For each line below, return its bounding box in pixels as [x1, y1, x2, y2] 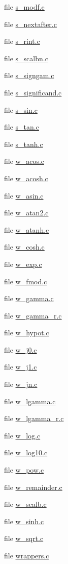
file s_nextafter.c [4, 18, 57, 29]
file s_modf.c [4, 2, 45, 12]
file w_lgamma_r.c [4, 413, 64, 424]
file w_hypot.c [4, 327, 49, 338]
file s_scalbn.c [4, 53, 48, 63]
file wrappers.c [4, 550, 49, 560]
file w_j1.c [4, 361, 37, 372]
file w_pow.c [4, 464, 44, 475]
